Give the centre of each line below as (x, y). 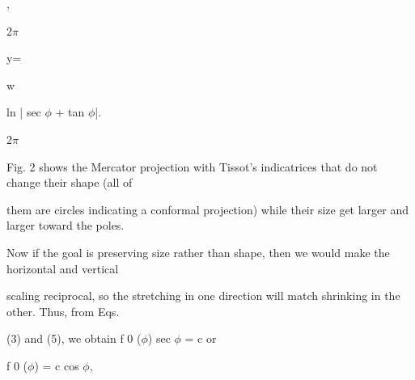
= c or (201, 338)
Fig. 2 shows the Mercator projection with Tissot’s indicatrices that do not (192, 166)
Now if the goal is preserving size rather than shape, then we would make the (198, 252)
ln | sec (24, 112)
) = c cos (57, 365)
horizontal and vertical (63, 268)
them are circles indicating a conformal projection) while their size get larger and (208, 209)
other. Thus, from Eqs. (63, 311)
